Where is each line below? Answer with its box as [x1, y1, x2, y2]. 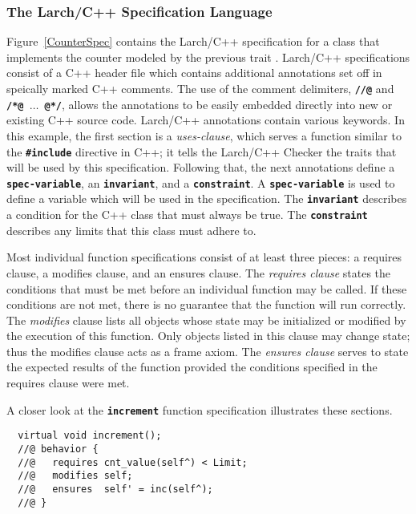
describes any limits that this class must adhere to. [6, 221, 256, 238]
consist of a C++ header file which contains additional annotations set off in [6, 64, 382, 81]
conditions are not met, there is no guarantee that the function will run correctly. [6, 296, 406, 313]
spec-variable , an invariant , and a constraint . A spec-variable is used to [6, 174, 395, 191]
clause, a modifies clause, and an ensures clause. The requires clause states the [6, 264, 391, 281]
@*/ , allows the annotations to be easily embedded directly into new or [44, 95, 393, 112]
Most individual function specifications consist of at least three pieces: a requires [6, 249, 402, 265]
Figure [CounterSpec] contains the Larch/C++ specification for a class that [6, 33, 380, 50]
